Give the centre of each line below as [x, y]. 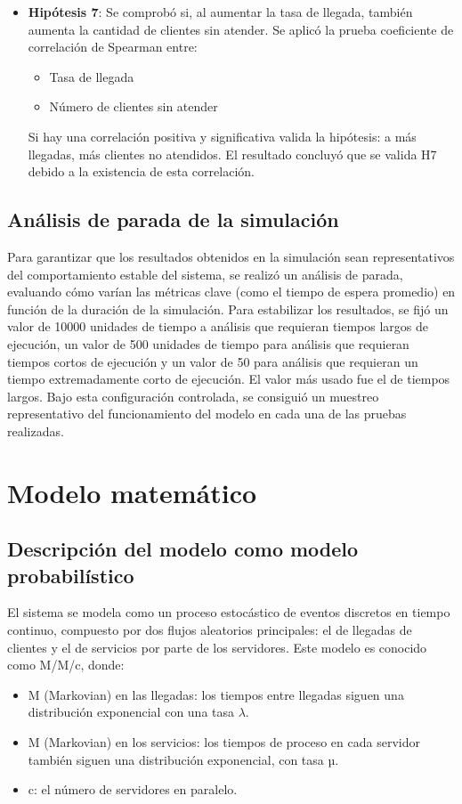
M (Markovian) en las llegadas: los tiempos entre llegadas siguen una [216, 694]
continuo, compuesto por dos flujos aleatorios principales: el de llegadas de [210, 630]
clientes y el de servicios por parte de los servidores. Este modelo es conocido [217, 647]
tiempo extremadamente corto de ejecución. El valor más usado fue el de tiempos [229, 379]
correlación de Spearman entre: [113, 47]
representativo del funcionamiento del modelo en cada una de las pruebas [207, 414]
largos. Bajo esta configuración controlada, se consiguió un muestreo [193, 396]
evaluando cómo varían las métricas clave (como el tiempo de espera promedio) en [231, 292]
